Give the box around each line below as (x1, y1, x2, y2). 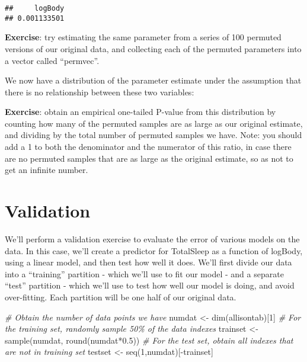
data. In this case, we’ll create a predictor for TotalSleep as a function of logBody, (5, 244, 303, 257)
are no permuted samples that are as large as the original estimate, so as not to (5, 152, 293, 164)
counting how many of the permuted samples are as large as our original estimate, (5, 117, 303, 129)
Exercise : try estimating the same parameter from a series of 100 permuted (5, 31, 282, 43)
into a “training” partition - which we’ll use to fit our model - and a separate (5, 267, 284, 280)
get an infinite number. (5, 164, 88, 176)
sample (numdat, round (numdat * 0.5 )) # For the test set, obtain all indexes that (5, 334, 293, 346)
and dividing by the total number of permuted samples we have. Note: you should (5, 129, 302, 141)
